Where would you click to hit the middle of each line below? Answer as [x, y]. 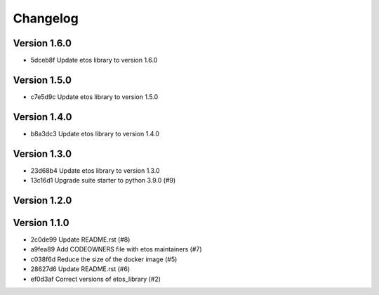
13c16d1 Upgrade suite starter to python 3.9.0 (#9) [103, 181]
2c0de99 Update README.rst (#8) [80, 240]
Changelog [46, 18]
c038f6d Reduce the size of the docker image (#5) [104, 259]
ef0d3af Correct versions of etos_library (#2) [96, 279]
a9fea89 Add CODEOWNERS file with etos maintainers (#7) [117, 249]
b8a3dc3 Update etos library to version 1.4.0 [95, 133]
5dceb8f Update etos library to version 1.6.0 [94, 60]
